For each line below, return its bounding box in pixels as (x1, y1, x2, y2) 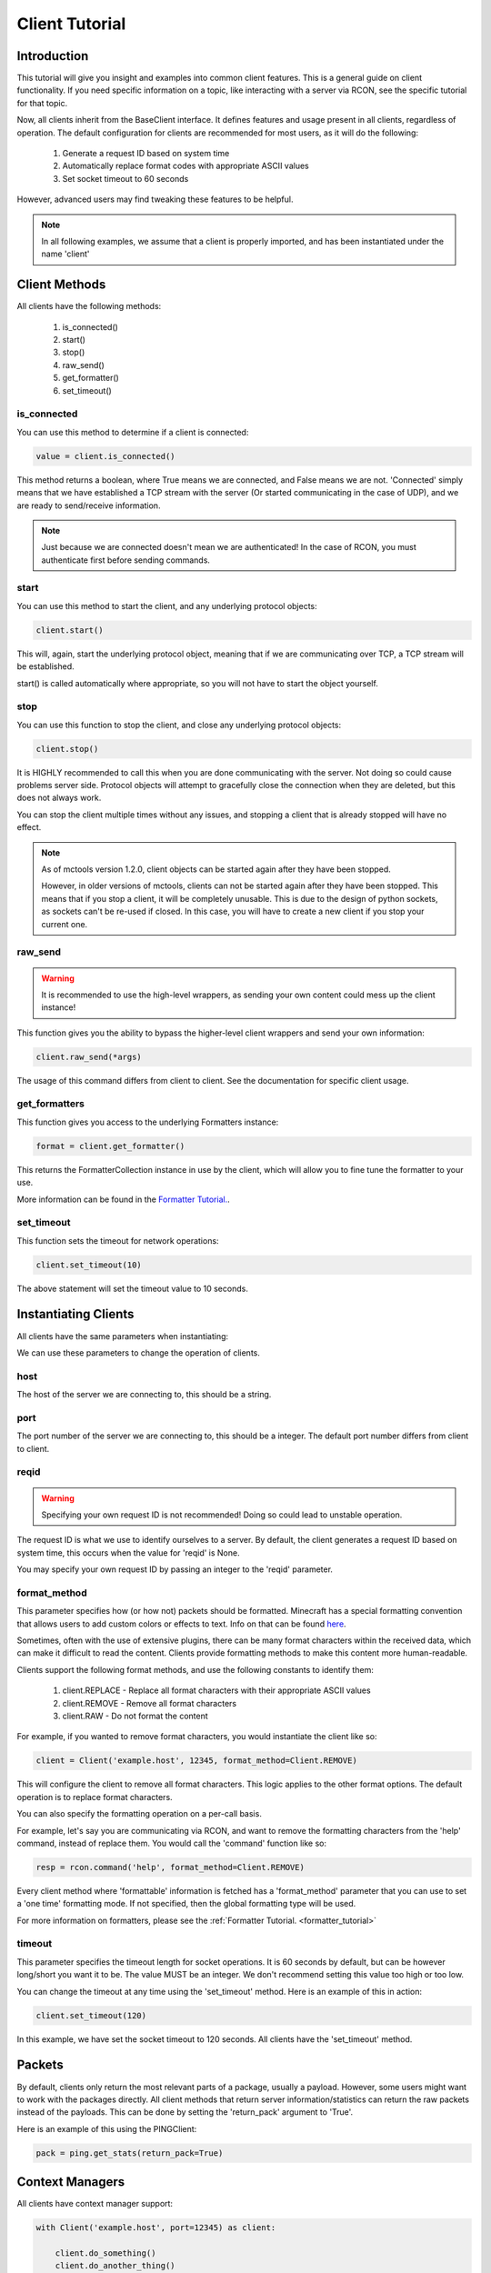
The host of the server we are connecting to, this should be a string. (16, 1389, 272, 1400)
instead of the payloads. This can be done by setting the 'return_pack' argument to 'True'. (16, 2107, 354, 2118)
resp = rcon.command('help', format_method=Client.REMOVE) (35, 1862, 305, 1872)
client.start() (35, 625, 104, 636)
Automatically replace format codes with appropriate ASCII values (62, 160, 309, 172)
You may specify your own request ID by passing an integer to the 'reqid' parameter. (16, 1564, 334, 1575)
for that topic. (16, 97, 68, 108)
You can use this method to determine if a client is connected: (16, 426, 249, 437)
